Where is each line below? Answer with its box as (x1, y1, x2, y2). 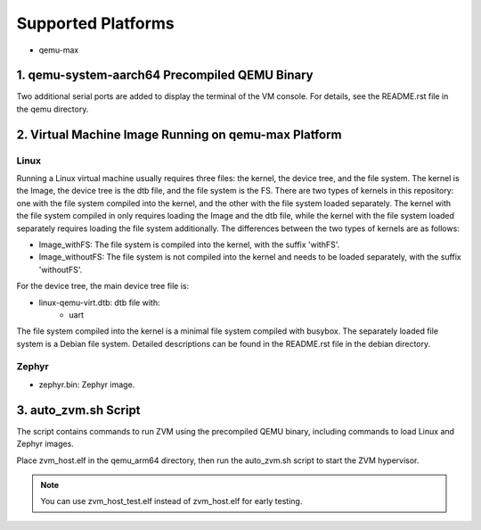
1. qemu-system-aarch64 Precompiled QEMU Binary (16, 68, 314, 83)
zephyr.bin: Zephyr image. (38, 379, 135, 390)
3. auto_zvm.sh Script (16, 402, 142, 418)
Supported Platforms (16, 13, 175, 33)
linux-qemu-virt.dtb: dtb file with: (38, 297, 160, 308)
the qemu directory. (16, 104, 89, 114)
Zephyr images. (16, 438, 75, 450)
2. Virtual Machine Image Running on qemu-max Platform (16, 127, 342, 142)
